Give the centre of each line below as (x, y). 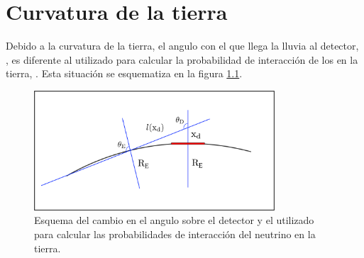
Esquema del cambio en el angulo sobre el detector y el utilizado (174, 220)
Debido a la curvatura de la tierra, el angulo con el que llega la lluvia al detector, (182, 46)
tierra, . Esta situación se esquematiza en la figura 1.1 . (124, 73)
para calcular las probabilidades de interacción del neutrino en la (175, 234)
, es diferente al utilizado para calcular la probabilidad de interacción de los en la (182, 59)
